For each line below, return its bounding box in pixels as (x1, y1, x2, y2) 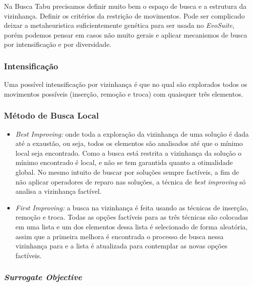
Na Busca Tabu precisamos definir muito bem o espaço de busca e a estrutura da (4, 1, 247, 11)
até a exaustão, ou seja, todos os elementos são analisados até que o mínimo (15, 138, 243, 148)
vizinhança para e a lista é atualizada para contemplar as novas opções (15, 241, 228, 251)
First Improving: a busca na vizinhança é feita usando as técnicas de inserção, (15, 202, 249, 212)
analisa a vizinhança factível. (15, 186, 102, 196)
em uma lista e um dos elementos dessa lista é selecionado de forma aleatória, (15, 221, 248, 231)
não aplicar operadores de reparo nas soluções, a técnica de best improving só (15, 176, 246, 186)
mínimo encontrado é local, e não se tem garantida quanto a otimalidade (15, 157, 233, 167)
